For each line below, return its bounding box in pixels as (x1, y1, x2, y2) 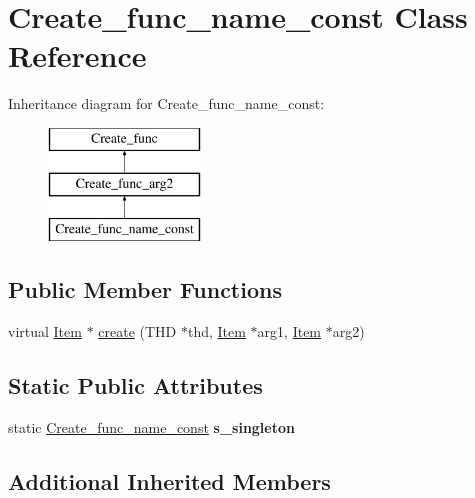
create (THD (98, 321, 177, 342)
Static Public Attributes (8, 370, 263, 401)
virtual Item (8, 321, 82, 342)
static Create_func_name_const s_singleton (8, 416, 295, 437)
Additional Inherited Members (8, 465, 331, 496)
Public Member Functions (8, 274, 282, 305)
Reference (8, 35, 147, 76)
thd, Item (187, 321, 246, 342)
